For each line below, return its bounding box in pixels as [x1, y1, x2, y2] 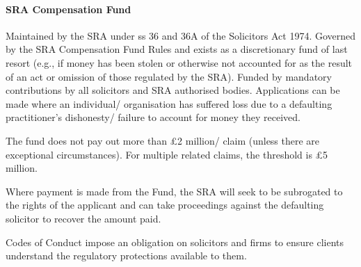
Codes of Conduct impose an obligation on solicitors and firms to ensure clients [6, 234, 344, 249]
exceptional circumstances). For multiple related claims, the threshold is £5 [6, 147, 328, 161]
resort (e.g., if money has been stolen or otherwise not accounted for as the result [6, 55, 353, 70]
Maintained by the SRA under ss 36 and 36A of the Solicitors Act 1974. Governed [6, 28, 356, 42]
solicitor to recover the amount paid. [6, 211, 161, 225]
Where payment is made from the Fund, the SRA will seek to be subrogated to [6, 184, 343, 198]
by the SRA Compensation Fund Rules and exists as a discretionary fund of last [6, 42, 348, 56]
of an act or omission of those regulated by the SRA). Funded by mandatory [6, 69, 332, 83]
